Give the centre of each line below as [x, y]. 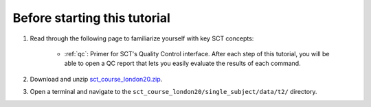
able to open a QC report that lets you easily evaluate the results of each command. [183, 63]
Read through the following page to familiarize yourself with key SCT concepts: [142, 38]
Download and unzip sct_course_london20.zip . [96, 79]
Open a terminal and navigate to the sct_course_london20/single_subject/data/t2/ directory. [173, 92]
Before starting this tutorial [92, 18]
